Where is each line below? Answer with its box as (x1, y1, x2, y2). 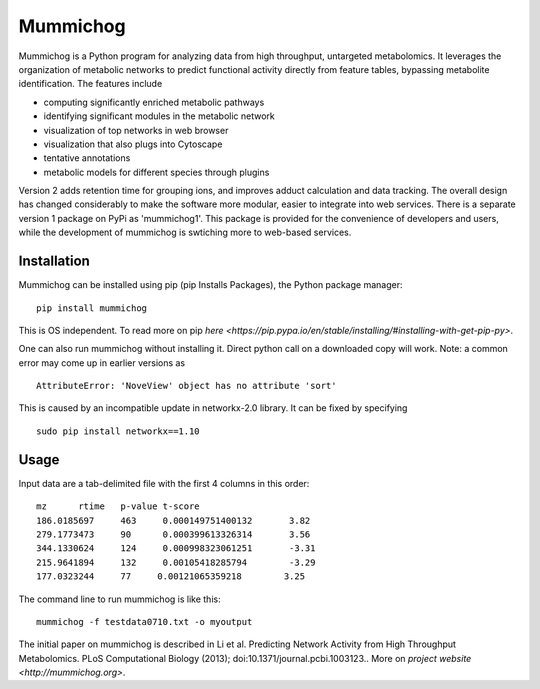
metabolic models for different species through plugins (43, 166, 270, 178)
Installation (18, 253, 90, 270)
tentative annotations (43, 152, 131, 164)
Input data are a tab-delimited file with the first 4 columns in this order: (18, 477, 310, 489)
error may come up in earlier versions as (18, 356, 186, 369)
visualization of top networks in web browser (43, 124, 229, 136)
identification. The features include (18, 78, 163, 90)
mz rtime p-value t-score (36, 501, 200, 512)
